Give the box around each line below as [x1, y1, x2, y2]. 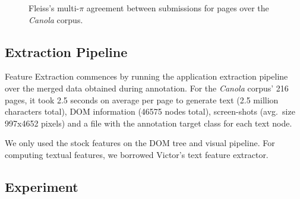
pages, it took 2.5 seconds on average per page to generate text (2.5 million [5, 93, 279, 106]
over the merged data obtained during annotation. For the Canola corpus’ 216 [5, 81, 289, 94]
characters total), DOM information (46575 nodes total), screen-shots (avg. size [5, 105, 295, 118]
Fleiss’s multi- [29, 2, 80, 14]
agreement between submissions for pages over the [86, 2, 269, 14]
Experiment [5, 177, 78, 195]
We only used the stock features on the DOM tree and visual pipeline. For [5, 137, 275, 149]
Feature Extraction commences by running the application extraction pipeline [5, 70, 288, 83]
